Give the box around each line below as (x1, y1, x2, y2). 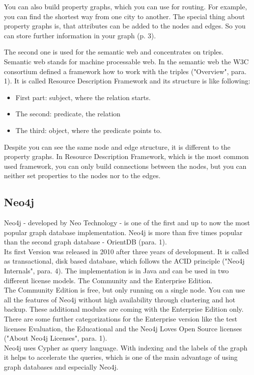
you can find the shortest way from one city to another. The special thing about (4, 11, 245, 21)
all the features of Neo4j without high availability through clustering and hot (4, 294, 235, 304)
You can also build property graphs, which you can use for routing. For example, (4, 1, 247, 11)
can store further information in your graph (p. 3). (4, 30, 156, 40)
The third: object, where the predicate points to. (15, 125, 162, 135)
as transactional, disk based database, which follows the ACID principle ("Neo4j (4, 256, 245, 266)
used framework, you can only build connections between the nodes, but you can (4, 161, 247, 171)
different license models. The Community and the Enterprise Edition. (4, 275, 213, 285)
